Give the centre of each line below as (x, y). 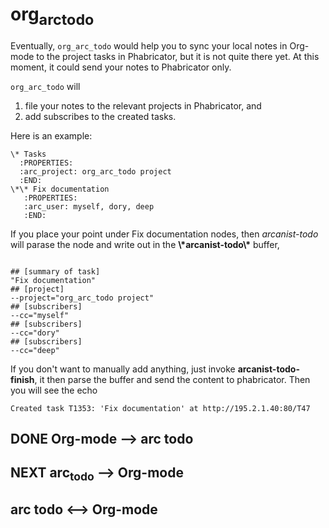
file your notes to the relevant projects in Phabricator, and (143, 105)
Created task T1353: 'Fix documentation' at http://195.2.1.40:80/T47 (160, 408)
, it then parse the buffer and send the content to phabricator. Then (172, 379)
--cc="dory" (35, 333)
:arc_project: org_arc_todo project (95, 171)
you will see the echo (54, 390)
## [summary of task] (55, 271)
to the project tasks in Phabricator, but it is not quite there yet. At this (178, 56)
